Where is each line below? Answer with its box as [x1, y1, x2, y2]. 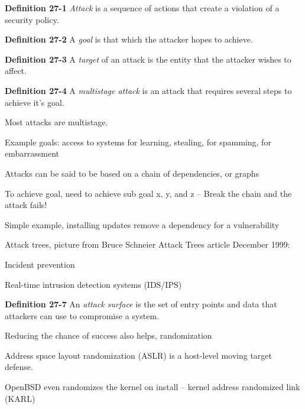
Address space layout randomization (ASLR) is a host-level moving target [5, 349, 272, 361]
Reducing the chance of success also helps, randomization [5, 329, 212, 342]
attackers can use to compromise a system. [5, 309, 159, 322]
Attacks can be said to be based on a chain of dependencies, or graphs [5, 167, 259, 179]
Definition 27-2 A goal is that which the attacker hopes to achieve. [5, 33, 253, 46]
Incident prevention [5, 258, 75, 270]
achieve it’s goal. [5, 96, 64, 108]
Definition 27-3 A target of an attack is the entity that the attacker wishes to [5, 53, 291, 65]
